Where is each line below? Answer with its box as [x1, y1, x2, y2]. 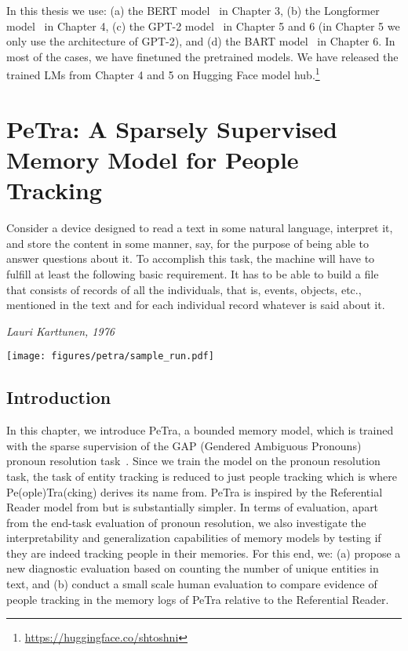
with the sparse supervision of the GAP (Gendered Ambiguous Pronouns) [6, 437, 362, 453]
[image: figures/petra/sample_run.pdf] [6, 351, 214, 362]
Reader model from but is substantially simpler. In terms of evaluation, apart [6, 499, 379, 515]
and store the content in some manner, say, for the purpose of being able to [6, 235, 370, 251]
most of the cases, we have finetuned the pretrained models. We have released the [6, 48, 399, 64]
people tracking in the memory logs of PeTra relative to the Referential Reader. [6, 591, 389, 607]
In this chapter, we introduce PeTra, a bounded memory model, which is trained [6, 422, 394, 438]
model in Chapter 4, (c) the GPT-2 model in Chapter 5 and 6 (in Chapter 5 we [6, 17, 400, 34]
